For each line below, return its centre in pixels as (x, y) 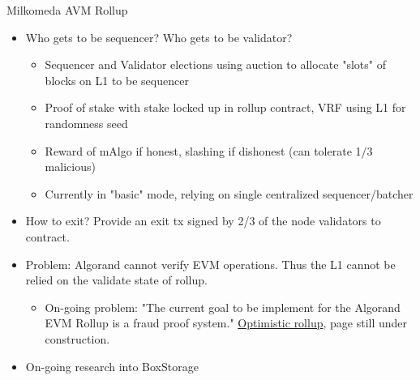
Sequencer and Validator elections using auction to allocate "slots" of (215, 64)
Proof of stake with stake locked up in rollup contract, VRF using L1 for (225, 107)
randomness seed (86, 123)
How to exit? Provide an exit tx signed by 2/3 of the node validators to (203, 221)
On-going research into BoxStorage (112, 366)
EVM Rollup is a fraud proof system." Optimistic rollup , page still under (226, 323)
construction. (77, 338)
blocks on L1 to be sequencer (117, 80)
